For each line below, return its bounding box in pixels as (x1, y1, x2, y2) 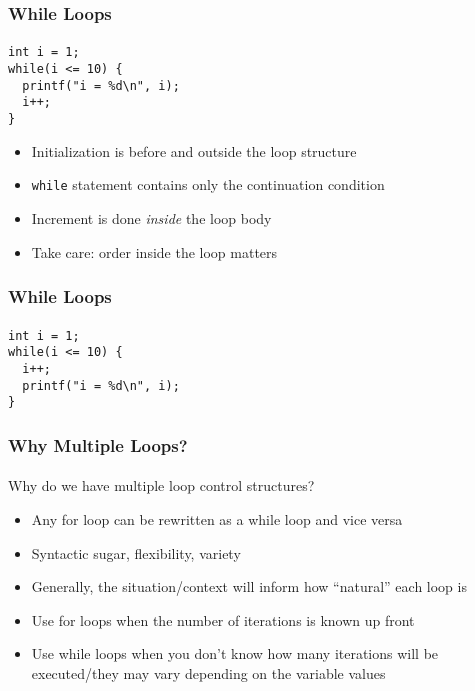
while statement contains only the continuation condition (31, 174, 385, 195)
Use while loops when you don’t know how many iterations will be (31, 643, 439, 664)
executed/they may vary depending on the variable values (31, 662, 386, 683)
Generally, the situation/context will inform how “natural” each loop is (31, 576, 467, 597)
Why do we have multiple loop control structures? (8, 475, 315, 496)
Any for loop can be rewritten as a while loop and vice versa (31, 508, 403, 529)
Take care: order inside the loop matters (31, 241, 278, 262)
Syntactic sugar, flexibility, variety (31, 542, 241, 563)
